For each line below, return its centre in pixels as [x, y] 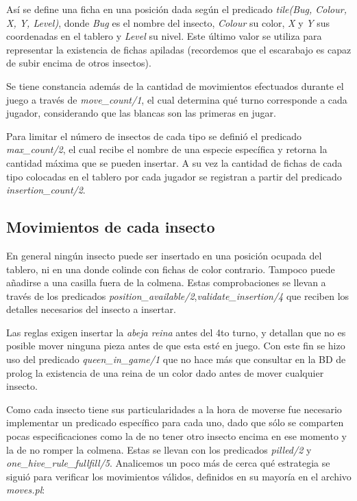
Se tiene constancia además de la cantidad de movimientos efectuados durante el [175, 85]
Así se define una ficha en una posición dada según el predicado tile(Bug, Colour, [176, 9]
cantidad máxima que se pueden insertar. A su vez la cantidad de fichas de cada [174, 162]
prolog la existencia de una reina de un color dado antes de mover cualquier [165, 372]
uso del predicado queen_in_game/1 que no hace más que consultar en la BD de [176, 359]
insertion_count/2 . [46, 190]
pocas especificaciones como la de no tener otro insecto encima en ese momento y [176, 436]
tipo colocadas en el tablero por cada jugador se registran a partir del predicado [174, 176]
